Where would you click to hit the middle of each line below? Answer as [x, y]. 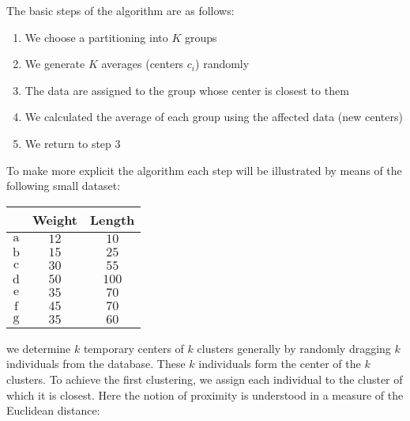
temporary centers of [134, 348]
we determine [39, 348]
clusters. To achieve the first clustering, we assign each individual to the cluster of [205, 379]
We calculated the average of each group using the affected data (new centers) [214, 117]
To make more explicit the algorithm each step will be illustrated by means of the [204, 170]
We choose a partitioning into [96, 37]
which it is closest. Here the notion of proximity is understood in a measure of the [205, 394]
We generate [55, 64]
